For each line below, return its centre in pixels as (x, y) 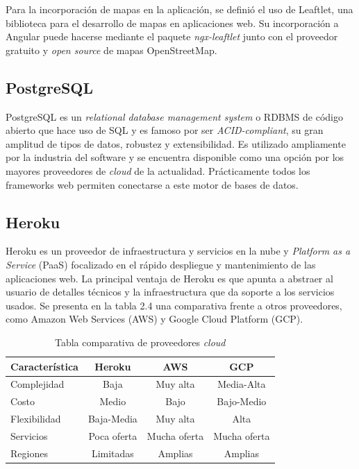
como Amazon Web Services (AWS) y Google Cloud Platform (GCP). (155, 319)
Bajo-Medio (242, 401)
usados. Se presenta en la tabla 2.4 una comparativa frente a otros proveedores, (174, 305)
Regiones (29, 453)
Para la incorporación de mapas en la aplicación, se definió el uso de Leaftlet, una (179, 9)
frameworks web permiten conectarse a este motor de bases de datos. (152, 184)
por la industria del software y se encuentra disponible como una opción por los (175, 157)
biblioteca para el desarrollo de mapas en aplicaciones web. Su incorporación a (172, 23)
